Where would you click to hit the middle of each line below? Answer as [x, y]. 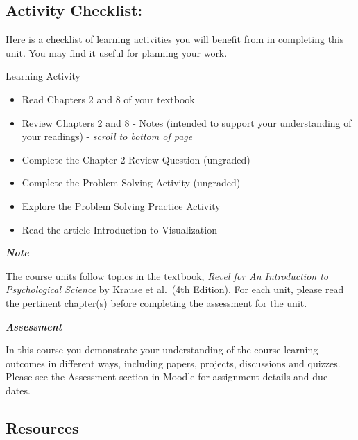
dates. [18, 390]
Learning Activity [43, 76]
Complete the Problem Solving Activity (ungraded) [131, 183]
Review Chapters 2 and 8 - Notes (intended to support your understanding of [187, 122]
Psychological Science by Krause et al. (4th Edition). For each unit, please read [175, 289]
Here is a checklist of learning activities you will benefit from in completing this [175, 39]
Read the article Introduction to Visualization [119, 229]
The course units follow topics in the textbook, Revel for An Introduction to [167, 275]
